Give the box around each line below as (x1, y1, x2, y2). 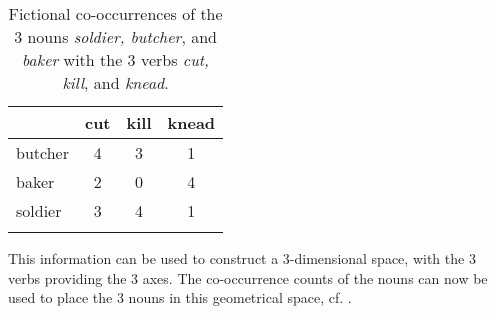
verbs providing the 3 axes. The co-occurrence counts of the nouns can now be (8, 267, 488, 288)
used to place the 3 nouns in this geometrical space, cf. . (8, 287, 352, 308)
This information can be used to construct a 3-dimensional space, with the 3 (8, 248, 476, 268)
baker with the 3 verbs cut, (22, 48, 210, 71)
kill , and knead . (62, 71, 169, 94)
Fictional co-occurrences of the (8, 2, 223, 25)
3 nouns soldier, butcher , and (14, 25, 217, 48)
